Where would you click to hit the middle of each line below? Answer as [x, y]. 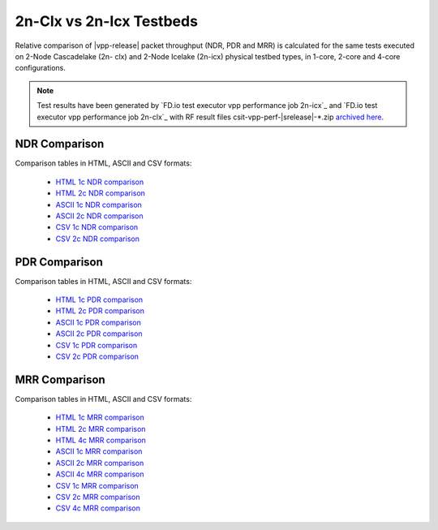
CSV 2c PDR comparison [97, 356]
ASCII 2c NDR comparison [99, 216]
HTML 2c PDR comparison [100, 311]
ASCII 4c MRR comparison [100, 474]
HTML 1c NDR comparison [100, 182]
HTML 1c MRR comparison [100, 417]
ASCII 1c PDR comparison [99, 322]
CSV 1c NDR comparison [97, 227]
